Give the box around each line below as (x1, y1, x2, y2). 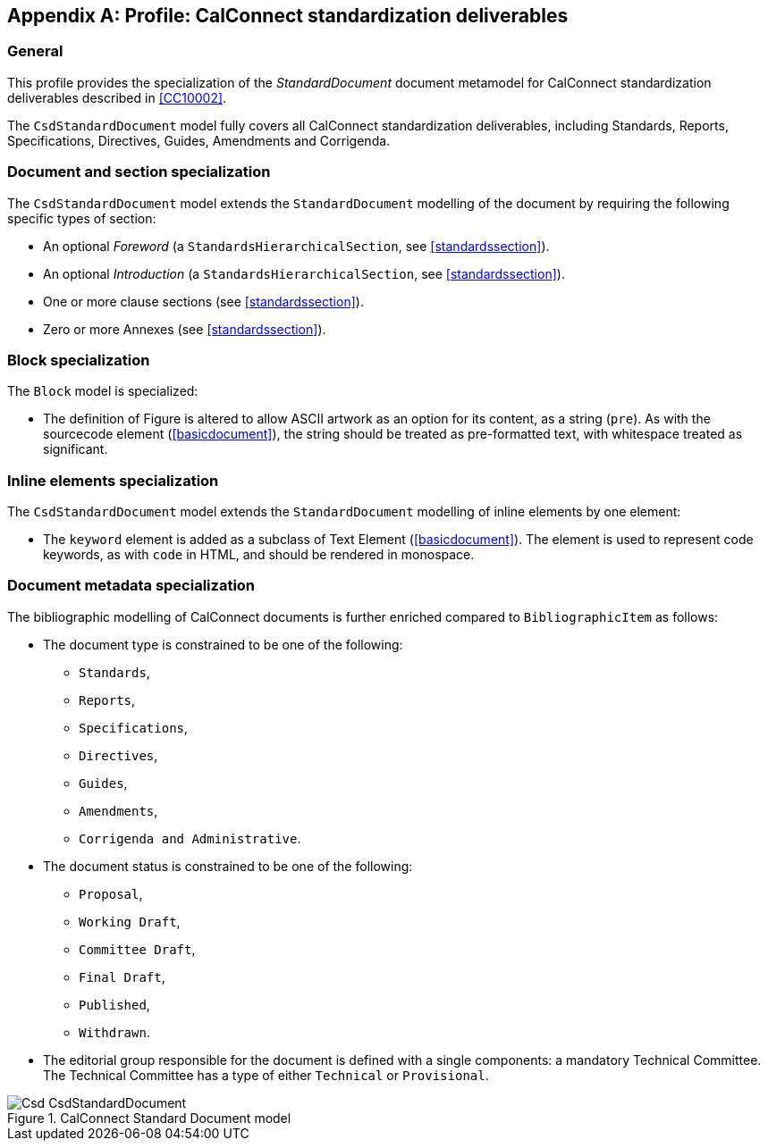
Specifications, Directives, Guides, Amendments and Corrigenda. (7, 132, 391, 148)
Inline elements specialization (7, 471, 219, 490)
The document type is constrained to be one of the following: (43, 636, 403, 652)
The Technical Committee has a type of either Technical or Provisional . (43, 1067, 489, 1083)
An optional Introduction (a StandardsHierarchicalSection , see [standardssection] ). (43, 265, 565, 281)
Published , (79, 996, 150, 1012)
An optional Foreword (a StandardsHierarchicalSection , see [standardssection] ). (43, 238, 550, 254)
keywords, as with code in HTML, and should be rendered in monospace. (43, 547, 475, 563)
